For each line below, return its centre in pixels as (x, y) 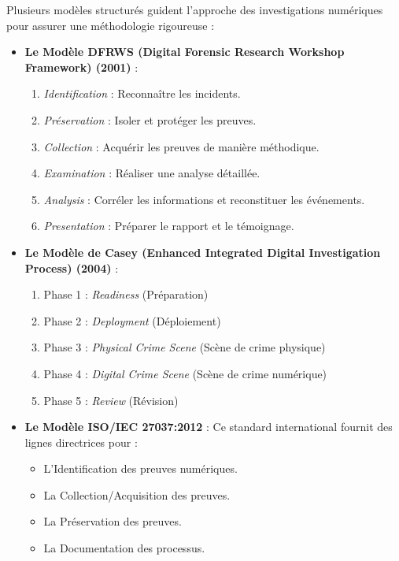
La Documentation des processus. (124, 548)
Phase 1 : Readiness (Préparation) (126, 294)
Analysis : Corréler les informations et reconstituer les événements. (204, 199)
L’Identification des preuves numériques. (140, 468)
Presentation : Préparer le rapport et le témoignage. (169, 226)
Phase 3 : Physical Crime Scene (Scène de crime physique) (185, 347)
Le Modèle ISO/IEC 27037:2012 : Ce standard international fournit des (209, 427)
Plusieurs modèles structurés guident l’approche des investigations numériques (195, 9)
